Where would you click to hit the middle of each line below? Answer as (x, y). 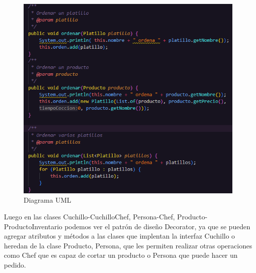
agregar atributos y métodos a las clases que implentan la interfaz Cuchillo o (120, 236)
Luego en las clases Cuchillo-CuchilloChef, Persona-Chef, (90, 216)
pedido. (15, 264)
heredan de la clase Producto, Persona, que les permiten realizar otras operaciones (128, 245)
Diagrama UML (48, 200)
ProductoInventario (33, 226)
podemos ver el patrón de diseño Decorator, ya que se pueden (158, 226)
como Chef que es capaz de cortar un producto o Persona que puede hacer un (121, 255)
